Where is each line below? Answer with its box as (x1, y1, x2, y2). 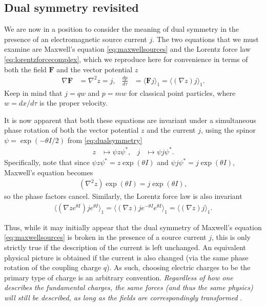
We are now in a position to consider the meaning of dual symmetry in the (4, 24, 239, 34)
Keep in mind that (4, 87, 63, 98)
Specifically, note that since (4, 157, 90, 167)
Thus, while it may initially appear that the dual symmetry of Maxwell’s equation (4, 221, 262, 232)
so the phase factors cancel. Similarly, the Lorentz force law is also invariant (4, 191, 242, 201)
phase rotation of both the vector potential (4, 125, 139, 135)
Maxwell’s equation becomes (4, 167, 93, 177)
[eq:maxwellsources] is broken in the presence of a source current (4, 232, 207, 242)
